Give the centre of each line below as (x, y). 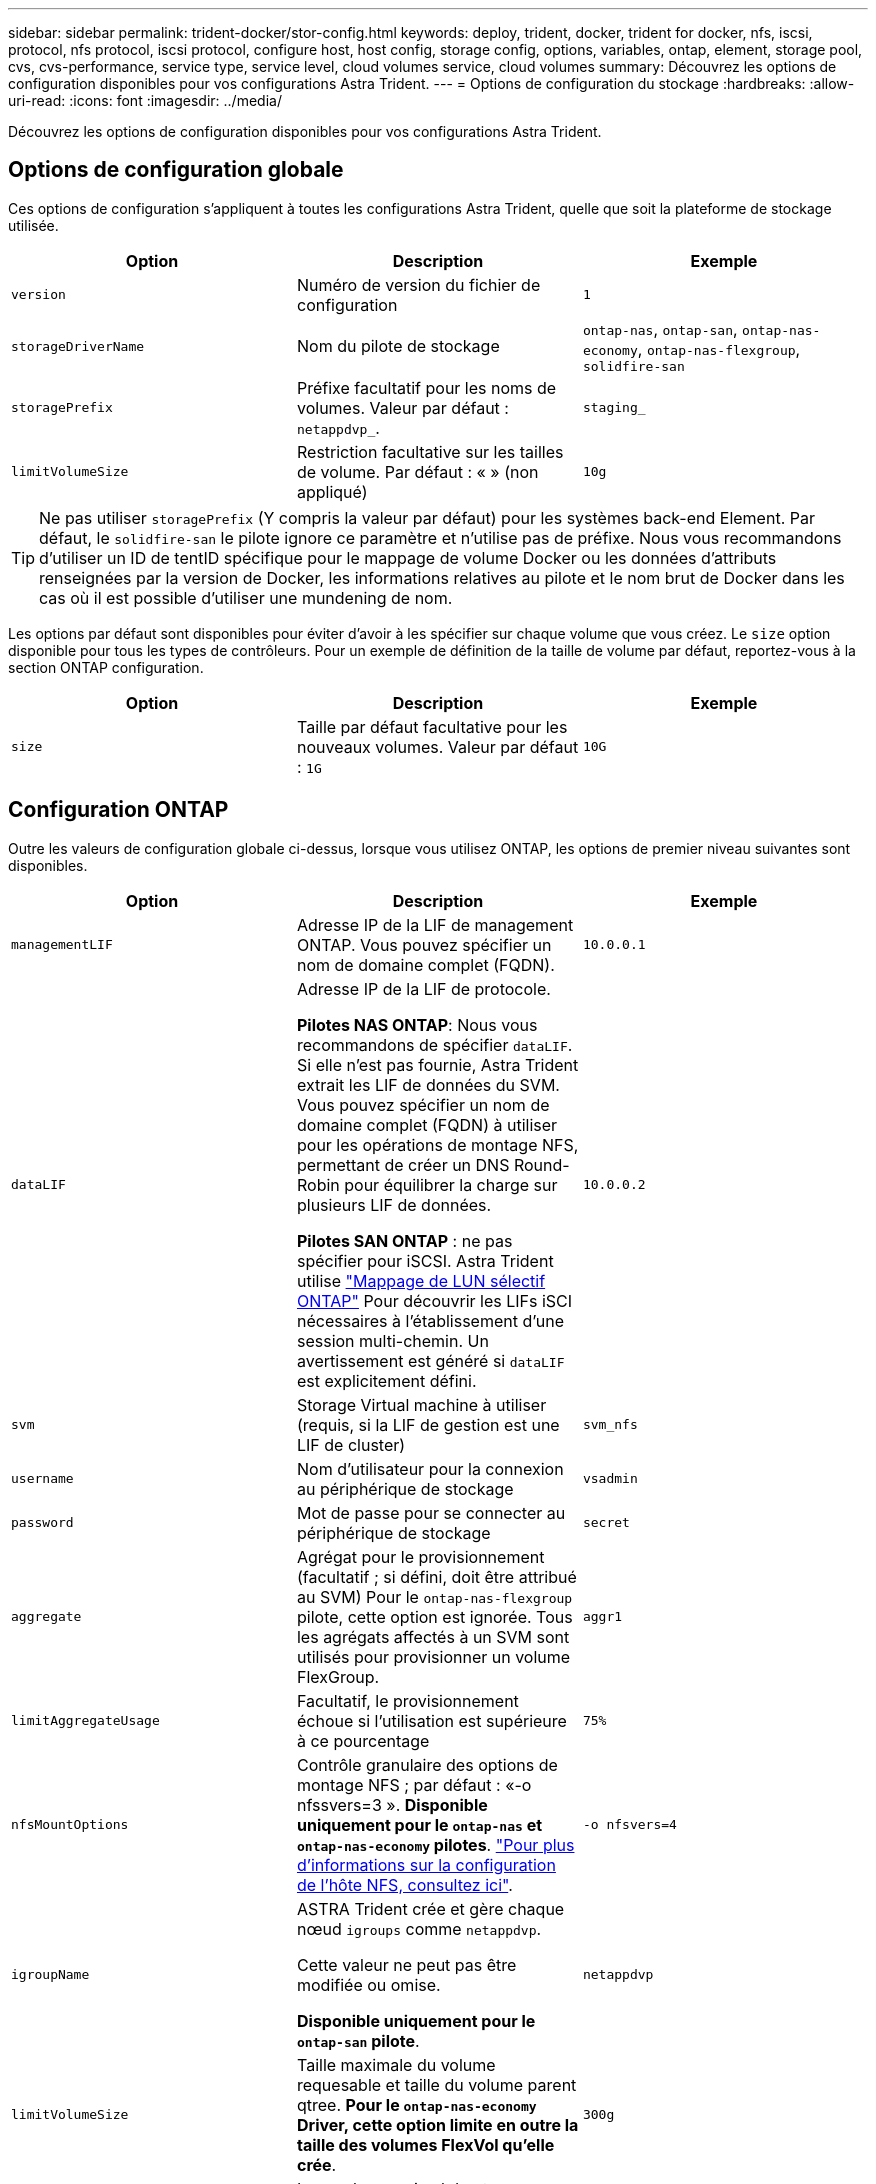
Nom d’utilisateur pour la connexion (430, 1468)
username (42, 1479)
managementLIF (62, 945)
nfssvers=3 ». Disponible (392, 1804)
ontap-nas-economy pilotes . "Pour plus (435, 1844)
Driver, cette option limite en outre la (437, 2124)
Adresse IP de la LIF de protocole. (423, 988)
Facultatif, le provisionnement (407, 1700)
